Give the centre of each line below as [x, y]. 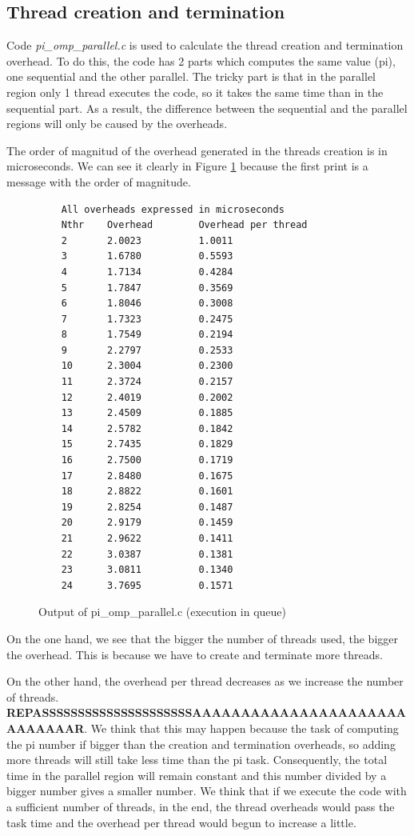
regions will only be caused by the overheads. [117, 124]
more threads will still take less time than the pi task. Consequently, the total [197, 760]
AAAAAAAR [46, 728]
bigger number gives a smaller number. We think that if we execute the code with [207, 791]
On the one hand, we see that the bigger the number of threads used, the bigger [202, 638]
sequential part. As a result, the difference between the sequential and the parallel [207, 108]
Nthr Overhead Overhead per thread [184, 225]
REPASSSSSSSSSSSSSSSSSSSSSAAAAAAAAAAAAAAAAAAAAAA [207, 712]
